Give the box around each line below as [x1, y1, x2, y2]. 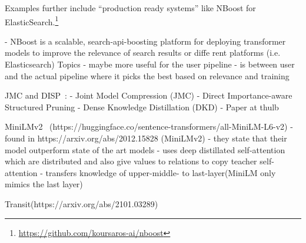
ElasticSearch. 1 [5, 14, 59, 28]
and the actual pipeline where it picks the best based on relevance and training [5, 69, 290, 82]
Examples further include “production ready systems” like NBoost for [5, 2, 256, 14]
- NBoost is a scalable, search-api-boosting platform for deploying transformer [5, 35, 286, 47]
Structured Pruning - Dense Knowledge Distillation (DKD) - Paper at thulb [5, 100, 279, 113]
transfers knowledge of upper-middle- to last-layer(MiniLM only [45, 166, 276, 178]
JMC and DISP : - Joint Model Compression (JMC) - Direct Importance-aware [5, 89, 292, 102]
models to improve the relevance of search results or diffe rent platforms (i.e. [5, 46, 281, 59]
